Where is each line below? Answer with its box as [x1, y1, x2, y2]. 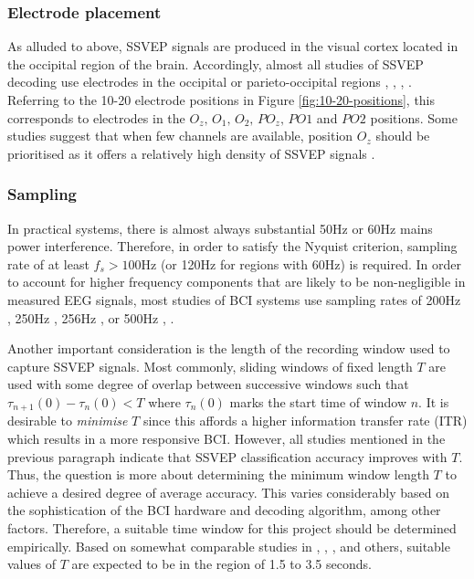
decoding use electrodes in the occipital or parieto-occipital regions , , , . [7, 72, 412, 91]
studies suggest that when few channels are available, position [7, 126, 353, 145]
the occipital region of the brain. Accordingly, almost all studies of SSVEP [7, 54, 424, 73]
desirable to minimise [7, 411, 128, 430]
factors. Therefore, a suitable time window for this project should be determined [7, 518, 457, 537]
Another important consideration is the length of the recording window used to [7, 339, 450, 358]
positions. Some [370, 108, 458, 127]
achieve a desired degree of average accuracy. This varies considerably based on [7, 482, 449, 501]
